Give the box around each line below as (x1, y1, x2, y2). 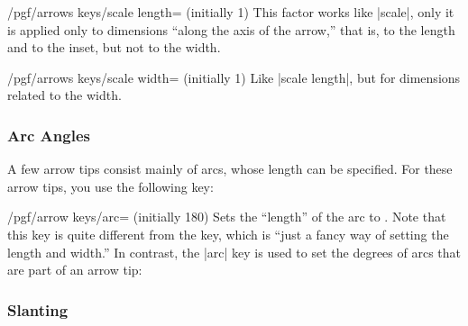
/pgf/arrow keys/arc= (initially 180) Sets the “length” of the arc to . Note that (7, 207, 446, 226)
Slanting (7, 298, 69, 321)
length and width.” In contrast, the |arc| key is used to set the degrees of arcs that (7, 242, 462, 261)
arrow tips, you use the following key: (7, 177, 214, 195)
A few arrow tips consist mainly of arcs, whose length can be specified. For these (7, 159, 453, 178)
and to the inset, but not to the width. (7, 38, 221, 57)
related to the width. (7, 86, 122, 104)
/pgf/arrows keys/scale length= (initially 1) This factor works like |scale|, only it (7, 3, 454, 21)
